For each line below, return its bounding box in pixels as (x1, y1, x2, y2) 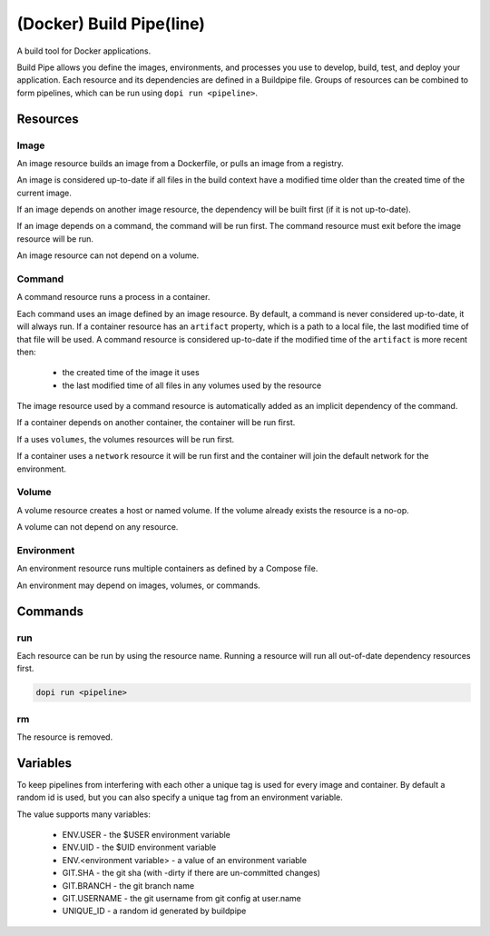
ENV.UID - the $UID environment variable (62, 841, 217, 853)
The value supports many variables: (16, 809, 152, 820)
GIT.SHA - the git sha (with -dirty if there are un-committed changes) (62, 868, 321, 879)
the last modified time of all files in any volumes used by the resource (62, 380, 322, 391)
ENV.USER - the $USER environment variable (62, 830, 231, 841)
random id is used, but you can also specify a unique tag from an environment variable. (16, 792, 344, 803)
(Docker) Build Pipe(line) (16, 14, 206, 34)
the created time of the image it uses (62, 367, 200, 378)
